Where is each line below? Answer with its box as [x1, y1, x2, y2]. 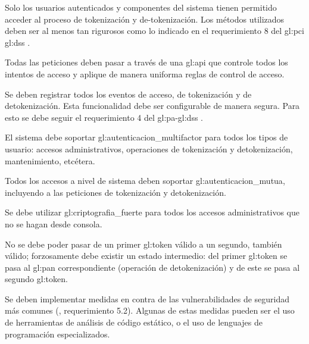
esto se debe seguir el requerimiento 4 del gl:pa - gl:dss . [5, 111, 204, 123]
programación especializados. [5, 327, 110, 340]
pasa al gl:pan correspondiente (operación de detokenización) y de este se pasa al [5, 261, 300, 273]
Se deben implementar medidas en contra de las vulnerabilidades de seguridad [5, 292, 290, 305]
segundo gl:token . [5, 273, 68, 285]
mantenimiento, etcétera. [5, 154, 95, 167]
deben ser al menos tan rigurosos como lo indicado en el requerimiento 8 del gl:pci [5, 24, 304, 37]
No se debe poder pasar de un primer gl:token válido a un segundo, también [5, 237, 282, 250]
